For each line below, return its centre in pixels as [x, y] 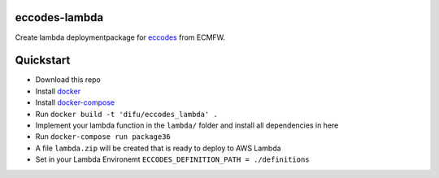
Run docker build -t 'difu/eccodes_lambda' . [127, 114]
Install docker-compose [75, 102]
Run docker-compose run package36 [103, 137]
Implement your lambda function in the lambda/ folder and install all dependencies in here [187, 125]
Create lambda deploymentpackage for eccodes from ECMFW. [120, 37]
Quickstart [43, 61]
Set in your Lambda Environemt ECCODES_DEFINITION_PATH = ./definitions [172, 159]
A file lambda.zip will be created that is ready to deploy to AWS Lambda [158, 148]
